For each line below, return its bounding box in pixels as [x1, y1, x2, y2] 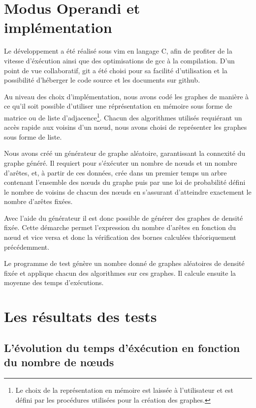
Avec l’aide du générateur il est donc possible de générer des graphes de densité [4, 212, 243, 223]
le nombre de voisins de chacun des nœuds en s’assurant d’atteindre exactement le [4, 186, 252, 197]
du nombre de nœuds [4, 354, 114, 370]
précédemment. [4, 241, 50, 252]
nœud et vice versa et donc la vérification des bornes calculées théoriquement [4, 232, 236, 242]
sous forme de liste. [4, 131, 62, 142]
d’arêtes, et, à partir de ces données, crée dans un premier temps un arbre [4, 167, 227, 177]
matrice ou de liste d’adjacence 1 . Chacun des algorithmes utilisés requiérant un [4, 111, 242, 122]
